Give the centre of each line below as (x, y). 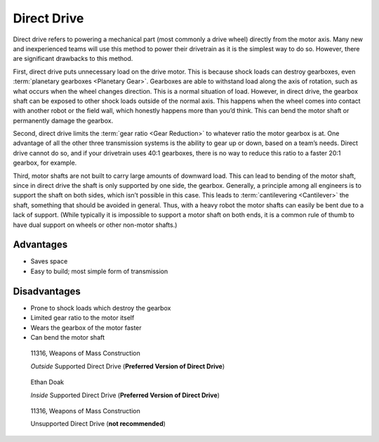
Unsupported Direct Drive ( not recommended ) (98, 424)
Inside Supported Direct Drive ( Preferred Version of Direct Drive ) (125, 395)
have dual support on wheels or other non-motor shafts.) (95, 225)
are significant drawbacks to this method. (73, 59)
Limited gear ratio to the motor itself (82, 318)
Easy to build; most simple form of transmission (99, 271)
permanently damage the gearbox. (63, 120)
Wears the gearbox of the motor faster (86, 327)
